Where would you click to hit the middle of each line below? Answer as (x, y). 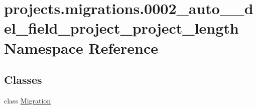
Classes (23, 80)
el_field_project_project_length (121, 28)
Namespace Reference (81, 47)
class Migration (28, 100)
